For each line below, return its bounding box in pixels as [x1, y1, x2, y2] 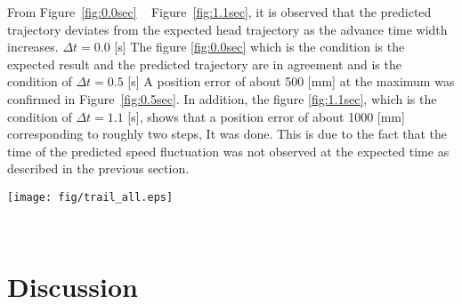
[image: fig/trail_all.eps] [7, 190, 174, 204]
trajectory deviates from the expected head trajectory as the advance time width [7, 20, 448, 38]
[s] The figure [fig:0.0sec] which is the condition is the [114, 37, 405, 56]
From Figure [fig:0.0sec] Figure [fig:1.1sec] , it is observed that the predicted [7, 3, 432, 20]
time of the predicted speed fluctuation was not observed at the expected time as [7, 141, 450, 160]
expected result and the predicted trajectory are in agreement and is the [7, 54, 401, 73]
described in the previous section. [7, 159, 190, 178]
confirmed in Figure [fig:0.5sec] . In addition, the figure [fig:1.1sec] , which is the [7, 89, 437, 108]
